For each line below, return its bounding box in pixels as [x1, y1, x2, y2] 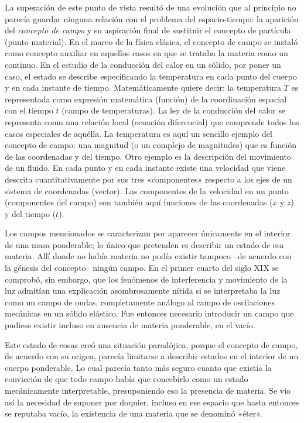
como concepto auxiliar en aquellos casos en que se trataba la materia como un [5, 47, 288, 59]
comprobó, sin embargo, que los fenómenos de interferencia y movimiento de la [5, 273, 288, 285]
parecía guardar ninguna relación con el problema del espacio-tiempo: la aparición [5, 12, 299, 25]
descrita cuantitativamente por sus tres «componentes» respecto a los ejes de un [5, 173, 292, 185]
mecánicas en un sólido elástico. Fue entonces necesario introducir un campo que [5, 307, 294, 319]
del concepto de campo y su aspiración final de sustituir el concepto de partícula [5, 24, 291, 36]
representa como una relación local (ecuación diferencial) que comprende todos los [5, 115, 299, 128]
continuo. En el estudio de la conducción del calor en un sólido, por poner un [5, 58, 281, 70]
